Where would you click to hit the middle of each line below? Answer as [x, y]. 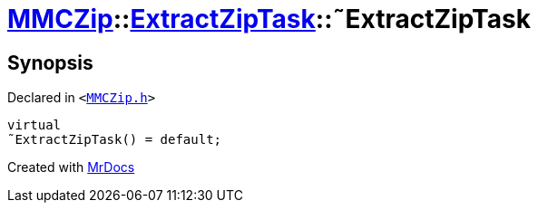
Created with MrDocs [71, 167]
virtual [34, 125]
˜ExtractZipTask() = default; [115, 140]
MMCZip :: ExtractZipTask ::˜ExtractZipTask [269, 19]
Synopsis [50, 62]
